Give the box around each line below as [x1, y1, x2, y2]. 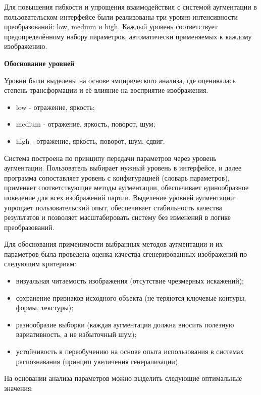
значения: [4, 382, 33, 393]
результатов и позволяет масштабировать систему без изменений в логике [4, 212, 231, 222]
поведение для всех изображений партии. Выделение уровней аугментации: [4, 192, 236, 202]
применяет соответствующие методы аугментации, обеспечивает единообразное [4, 182, 249, 193]
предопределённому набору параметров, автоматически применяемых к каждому [4, 31, 252, 41]
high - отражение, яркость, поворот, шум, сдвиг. [16, 135, 165, 146]
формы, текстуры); [16, 302, 74, 313]
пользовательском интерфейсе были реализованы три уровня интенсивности [4, 11, 238, 22]
